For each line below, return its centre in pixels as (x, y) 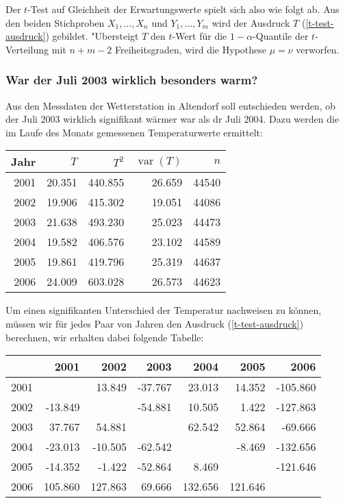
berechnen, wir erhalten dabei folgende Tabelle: (105, 337)
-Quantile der (281, 36)
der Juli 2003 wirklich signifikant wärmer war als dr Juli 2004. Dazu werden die (172, 119)
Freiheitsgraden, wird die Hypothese (191, 49)
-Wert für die (200, 36)
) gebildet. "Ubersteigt (92, 36)
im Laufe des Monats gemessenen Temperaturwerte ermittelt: (134, 132)
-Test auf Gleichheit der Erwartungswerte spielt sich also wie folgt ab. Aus (183, 9)
